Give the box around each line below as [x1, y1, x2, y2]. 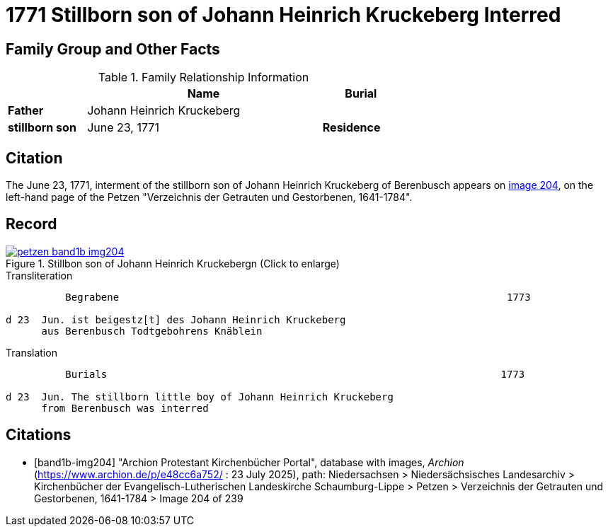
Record [6, 215, 57, 233]
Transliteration [6, 269, 73, 282]
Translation [6, 346, 57, 359]
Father [8, 103, 44, 118]
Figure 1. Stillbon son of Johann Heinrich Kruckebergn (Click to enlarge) [6, 257, 340, 270]
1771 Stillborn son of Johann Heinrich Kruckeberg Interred [6, 3, 561, 27]
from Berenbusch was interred [41, 402, 209, 414]
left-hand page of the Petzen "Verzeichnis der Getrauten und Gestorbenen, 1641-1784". [6, 191, 413, 204]
